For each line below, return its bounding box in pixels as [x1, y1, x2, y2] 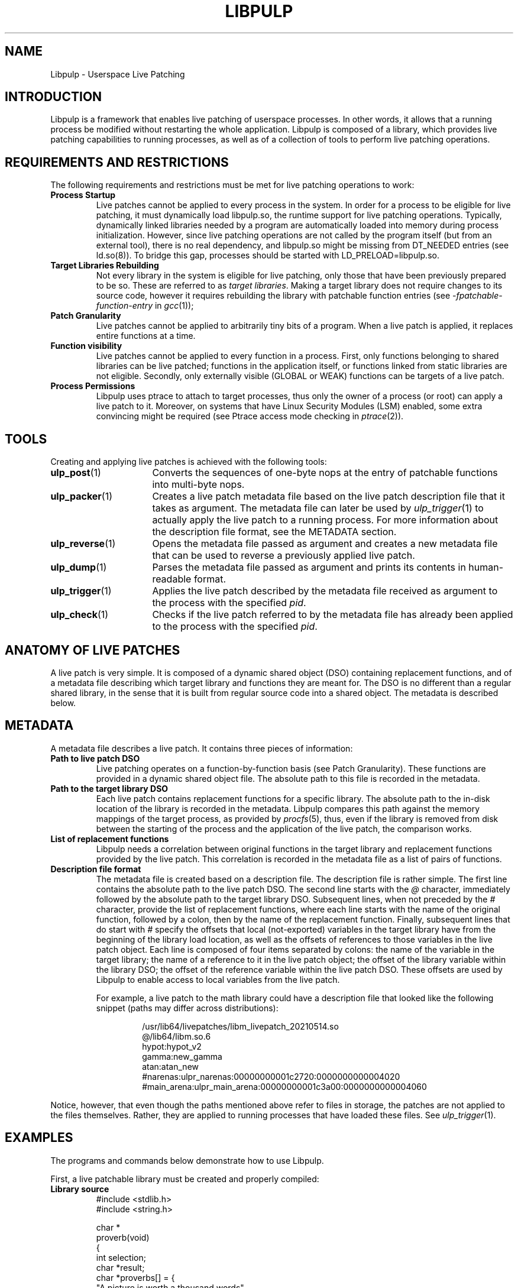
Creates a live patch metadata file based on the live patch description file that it [152, 490, 505, 503]
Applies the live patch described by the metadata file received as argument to [152, 585, 498, 597]
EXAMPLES [5, 1130, 73, 1145]
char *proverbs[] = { [96, 1272, 175, 1283]
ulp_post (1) [50, 467, 101, 479]
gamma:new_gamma [142, 1051, 222, 1062]
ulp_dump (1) [50, 561, 107, 574]
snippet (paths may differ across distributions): [96, 1002, 279, 1013]
